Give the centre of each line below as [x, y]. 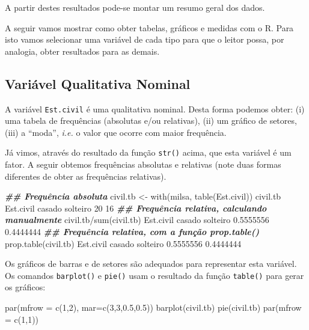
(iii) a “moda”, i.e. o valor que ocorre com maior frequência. [116, 132]
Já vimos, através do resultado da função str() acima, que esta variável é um [148, 152]
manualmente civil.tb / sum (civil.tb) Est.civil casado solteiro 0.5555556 [137, 220]
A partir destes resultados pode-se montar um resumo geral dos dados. [135, 7]
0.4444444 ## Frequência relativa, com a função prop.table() [132, 232]
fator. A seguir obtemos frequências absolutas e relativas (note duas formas [143, 164]
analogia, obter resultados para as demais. [82, 51]
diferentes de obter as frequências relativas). [86, 176]
